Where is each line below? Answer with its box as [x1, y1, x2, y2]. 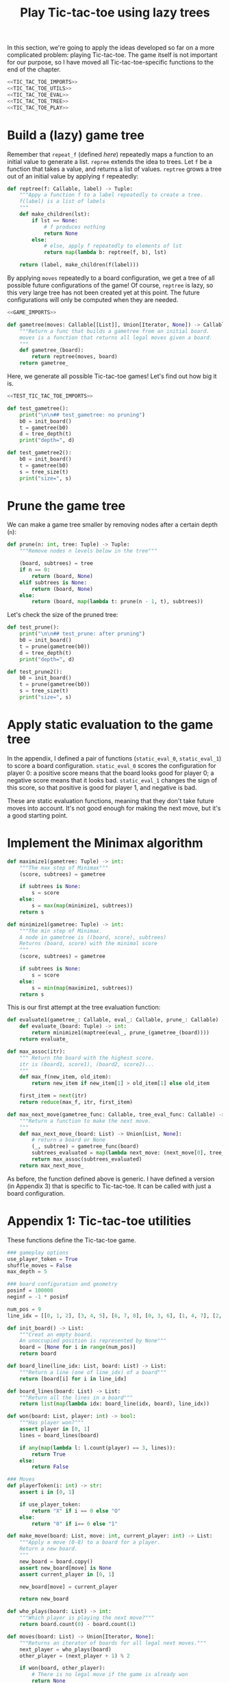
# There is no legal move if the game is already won [31, 1671, 188, 1678]
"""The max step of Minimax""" [19, 864, 109, 871]
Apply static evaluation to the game [7, 717, 214, 732]
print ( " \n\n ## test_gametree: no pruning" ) [19, 411, 146, 418]
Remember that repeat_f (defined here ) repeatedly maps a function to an [7, 150, 214, 159]
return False [31, 1463, 69, 1470]
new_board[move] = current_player [19, 1583, 118, 1590]
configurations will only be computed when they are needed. [7, 296, 179, 303]
